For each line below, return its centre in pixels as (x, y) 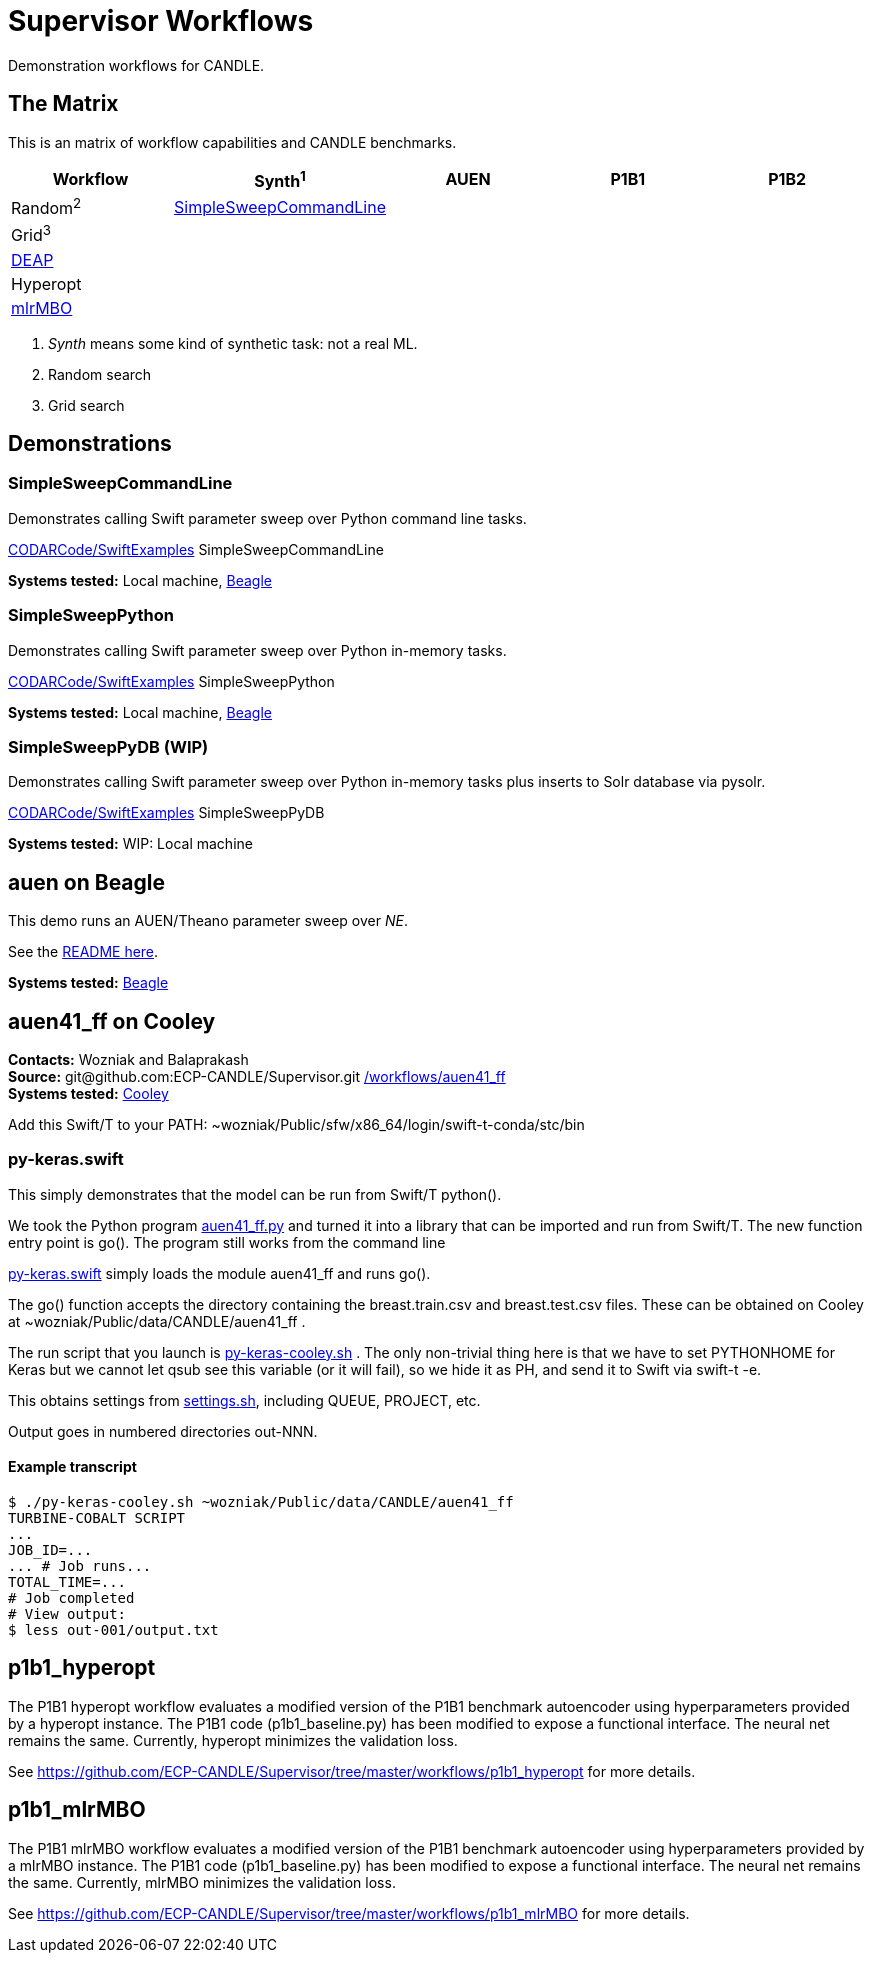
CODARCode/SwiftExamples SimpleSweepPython (171, 681)
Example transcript (72, 1467)
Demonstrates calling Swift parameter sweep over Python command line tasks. (267, 518)
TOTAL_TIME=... (67, 1581)
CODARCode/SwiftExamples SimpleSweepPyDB (166, 813)
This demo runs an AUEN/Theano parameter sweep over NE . (208, 921)
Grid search (86, 405)
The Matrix (63, 104)
